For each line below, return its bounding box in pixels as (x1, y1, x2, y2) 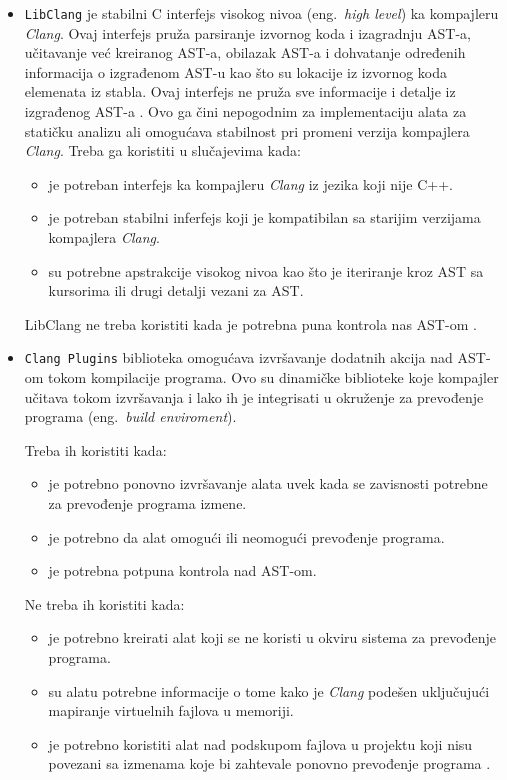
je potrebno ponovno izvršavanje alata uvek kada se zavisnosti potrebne (48, 473, 488, 494)
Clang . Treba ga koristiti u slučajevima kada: (24, 140, 301, 161)
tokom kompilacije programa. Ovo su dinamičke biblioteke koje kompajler (48, 367, 499, 388)
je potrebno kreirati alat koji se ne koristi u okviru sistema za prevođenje (48, 627, 496, 648)
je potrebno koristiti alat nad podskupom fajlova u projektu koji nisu (48, 733, 473, 754)
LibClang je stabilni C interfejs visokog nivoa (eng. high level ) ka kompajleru (24, 3, 499, 23)
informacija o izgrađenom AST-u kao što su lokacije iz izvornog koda (24, 61, 448, 82)
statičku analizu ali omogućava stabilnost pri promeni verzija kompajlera (24, 120, 470, 141)
